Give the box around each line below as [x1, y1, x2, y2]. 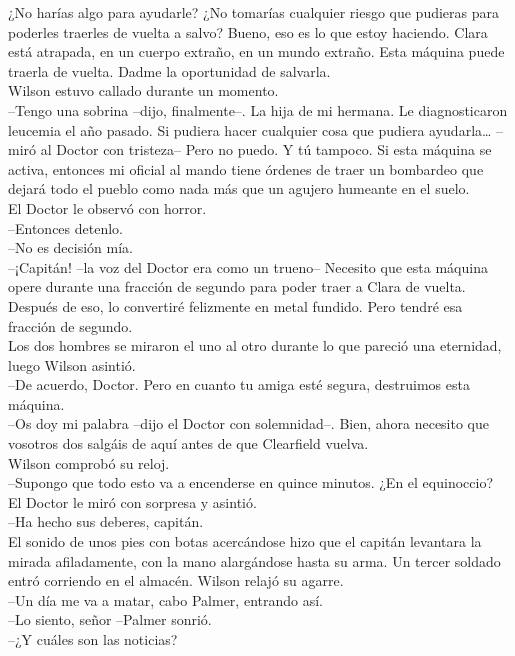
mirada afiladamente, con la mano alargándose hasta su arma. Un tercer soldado [8, 550, 501, 571]
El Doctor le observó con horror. [8, 197, 207, 218]
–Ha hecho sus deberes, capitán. [8, 511, 204, 532]
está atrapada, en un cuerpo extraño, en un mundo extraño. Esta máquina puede [8, 41, 505, 62]
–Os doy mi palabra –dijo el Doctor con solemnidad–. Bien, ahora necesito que [8, 413, 490, 434]
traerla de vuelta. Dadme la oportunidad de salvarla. [8, 60, 331, 81]
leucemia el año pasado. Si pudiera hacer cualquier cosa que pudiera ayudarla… [8, 119, 492, 140]
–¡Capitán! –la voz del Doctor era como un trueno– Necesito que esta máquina [8, 256, 488, 277]
